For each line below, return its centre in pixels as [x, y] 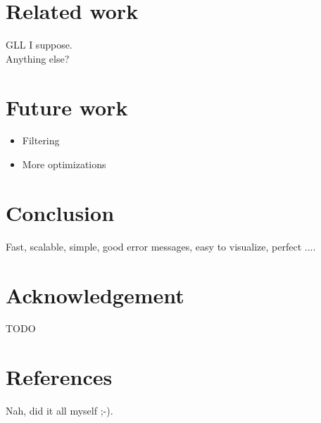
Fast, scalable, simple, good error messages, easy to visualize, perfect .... [161, 246]
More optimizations [64, 164]
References [59, 377]
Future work [67, 107]
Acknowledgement [95, 295]
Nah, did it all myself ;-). [59, 411]
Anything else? [38, 58]
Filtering [41, 140]
